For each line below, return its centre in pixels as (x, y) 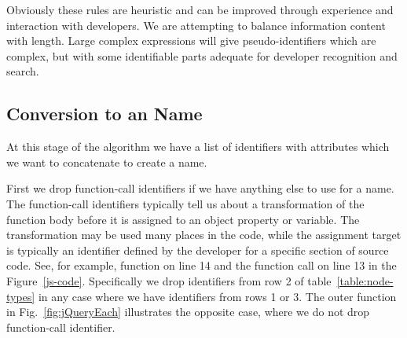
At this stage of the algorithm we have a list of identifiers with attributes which (198, 147)
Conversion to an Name (104, 114)
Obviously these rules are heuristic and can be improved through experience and (200, 9)
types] (21, 296)
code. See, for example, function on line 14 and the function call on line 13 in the (202, 265)
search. (23, 71)
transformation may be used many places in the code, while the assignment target (204, 235)
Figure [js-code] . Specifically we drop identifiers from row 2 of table (169, 280)
